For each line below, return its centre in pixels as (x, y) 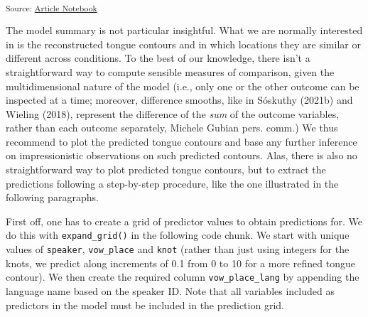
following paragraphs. (52, 197)
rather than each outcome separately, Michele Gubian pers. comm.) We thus (172, 128)
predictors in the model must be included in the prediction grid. (145, 305)
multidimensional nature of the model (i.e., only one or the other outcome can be (183, 86)
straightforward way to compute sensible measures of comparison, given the (170, 71)
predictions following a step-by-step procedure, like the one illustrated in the (172, 183)
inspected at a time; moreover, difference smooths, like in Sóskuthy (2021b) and (179, 100)
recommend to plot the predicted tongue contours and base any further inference (182, 141)
